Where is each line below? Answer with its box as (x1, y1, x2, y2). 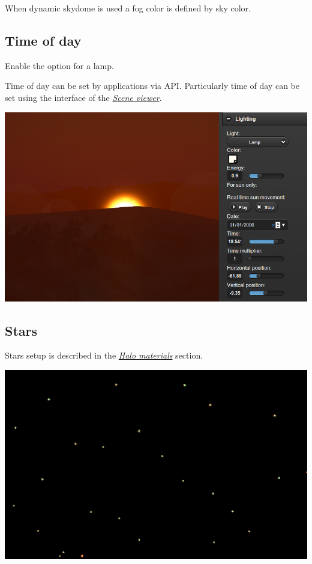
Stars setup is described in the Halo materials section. (5, 349, 203, 362)
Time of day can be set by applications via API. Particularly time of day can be (5, 79, 300, 92)
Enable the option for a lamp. (5, 59, 114, 71)
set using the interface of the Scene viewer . (5, 91, 162, 103)
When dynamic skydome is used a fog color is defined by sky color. (5, 2, 251, 14)
